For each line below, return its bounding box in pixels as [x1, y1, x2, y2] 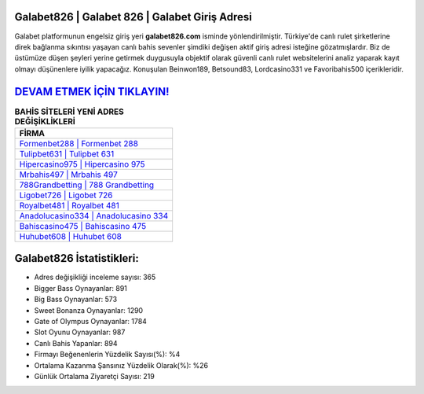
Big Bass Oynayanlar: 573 [34, 295, 118, 304]
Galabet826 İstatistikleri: [14, 252, 139, 265]
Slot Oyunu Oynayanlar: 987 [34, 327, 126, 337]
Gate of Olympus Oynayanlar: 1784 [34, 317, 147, 326]
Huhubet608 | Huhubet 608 [19, 230, 122, 241]
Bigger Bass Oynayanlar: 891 [34, 283, 127, 293]
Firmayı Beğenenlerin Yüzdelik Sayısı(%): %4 [34, 350, 181, 359]
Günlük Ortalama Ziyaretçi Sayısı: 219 [34, 372, 155, 381]
